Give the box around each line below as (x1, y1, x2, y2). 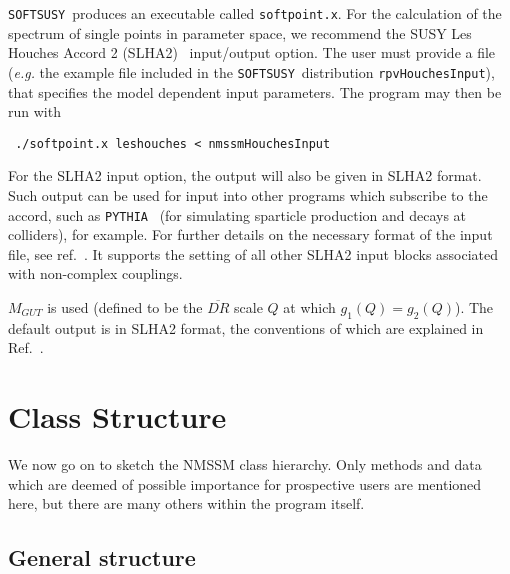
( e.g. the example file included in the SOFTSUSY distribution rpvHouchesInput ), (8, 61, 495, 82)
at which (283, 296, 336, 317)
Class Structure (8, 396, 227, 437)
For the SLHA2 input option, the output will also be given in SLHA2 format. (8, 165, 482, 186)
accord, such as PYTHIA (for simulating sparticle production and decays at (8, 204, 467, 225)
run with (8, 101, 61, 122)
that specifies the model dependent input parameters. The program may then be (8, 81, 502, 102)
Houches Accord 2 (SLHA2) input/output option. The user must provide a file (8, 42, 496, 63)
